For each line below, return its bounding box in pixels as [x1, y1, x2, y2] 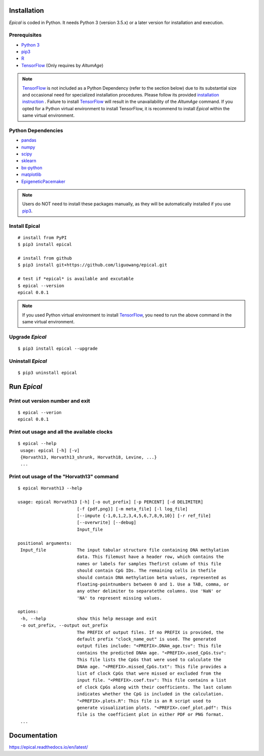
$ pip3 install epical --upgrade [18, 346, 98, 351]
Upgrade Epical [9, 333, 46, 340]
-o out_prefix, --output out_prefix [20, 623, 109, 628]
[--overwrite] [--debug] [76, 520, 136, 525]
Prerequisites [9, 32, 42, 39]
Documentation [9, 731, 58, 739]
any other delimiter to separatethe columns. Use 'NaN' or [76, 588, 221, 594]
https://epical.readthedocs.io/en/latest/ [9, 744, 88, 750]
